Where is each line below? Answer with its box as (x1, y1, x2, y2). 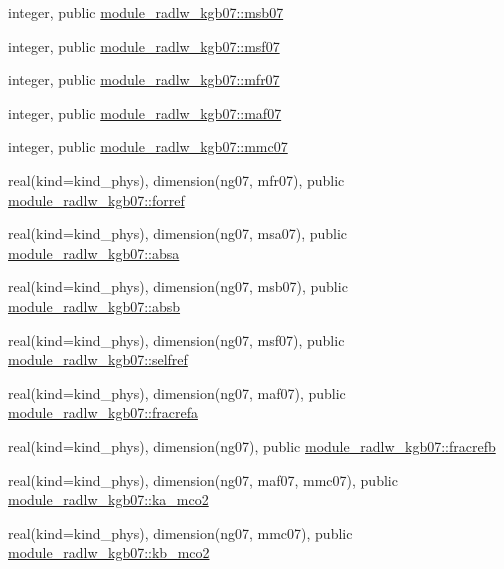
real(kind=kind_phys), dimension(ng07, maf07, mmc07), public (8, 469, 398, 490)
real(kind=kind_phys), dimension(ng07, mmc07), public (8, 522, 353, 543)
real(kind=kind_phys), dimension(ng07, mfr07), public (8, 169, 345, 190)
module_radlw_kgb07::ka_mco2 (8, 489, 209, 510)
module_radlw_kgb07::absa (8, 242, 180, 263)
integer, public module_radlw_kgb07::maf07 (8, 102, 282, 123)
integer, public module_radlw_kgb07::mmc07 (8, 136, 288, 157)
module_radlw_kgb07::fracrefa (8, 402, 198, 423)
